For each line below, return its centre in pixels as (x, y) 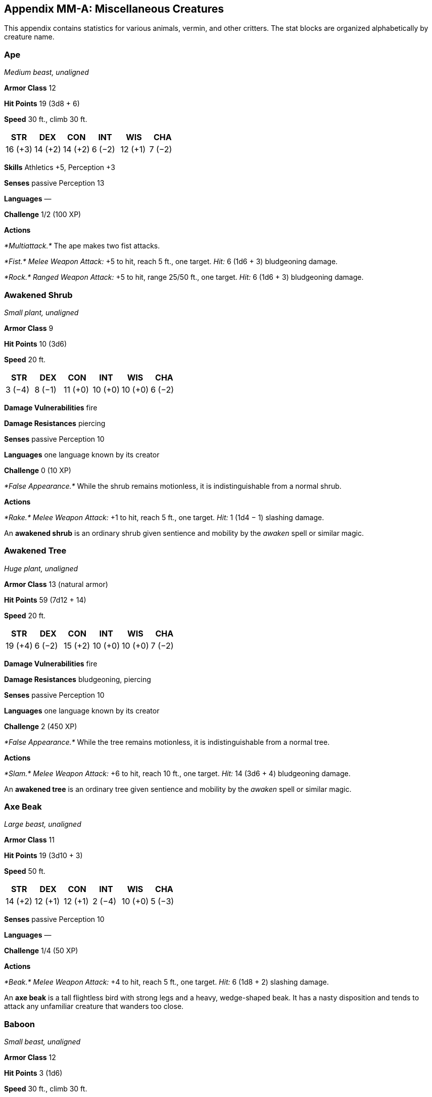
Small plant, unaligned (41, 312)
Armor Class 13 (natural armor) (56, 584)
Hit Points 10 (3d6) (36, 344)
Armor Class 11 (29, 840)
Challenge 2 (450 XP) (41, 726)
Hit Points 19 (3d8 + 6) (42, 104)
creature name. (29, 37)
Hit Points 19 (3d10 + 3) (43, 856)
